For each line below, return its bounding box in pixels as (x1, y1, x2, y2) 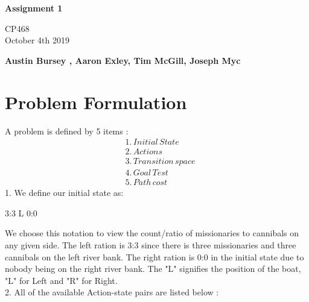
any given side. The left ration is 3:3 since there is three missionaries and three (5, 239, 296, 251)
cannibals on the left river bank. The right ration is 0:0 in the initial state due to (5, 250, 304, 263)
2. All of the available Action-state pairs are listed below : (5, 286, 219, 298)
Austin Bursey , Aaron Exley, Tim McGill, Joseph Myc (5, 54, 241, 66)
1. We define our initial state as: (5, 186, 124, 199)
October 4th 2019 (5, 34, 69, 46)
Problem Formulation (5, 89, 187, 114)
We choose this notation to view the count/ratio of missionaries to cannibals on (5, 227, 299, 239)
